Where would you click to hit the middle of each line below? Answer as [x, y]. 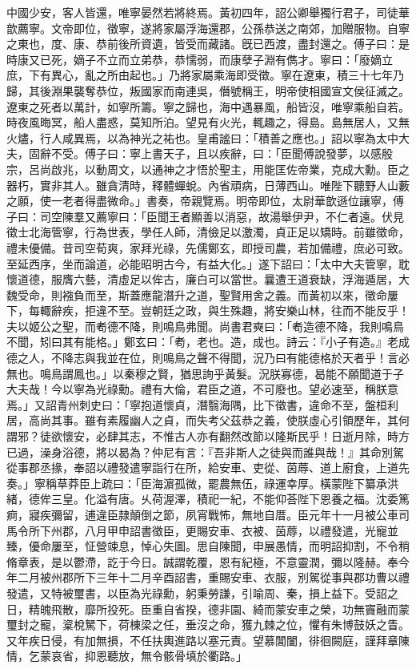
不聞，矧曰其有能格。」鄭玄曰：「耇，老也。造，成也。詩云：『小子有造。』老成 [208, 342]
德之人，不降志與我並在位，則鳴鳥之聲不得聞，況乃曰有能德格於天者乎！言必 [208, 358]
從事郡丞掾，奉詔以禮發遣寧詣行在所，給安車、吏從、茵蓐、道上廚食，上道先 [208, 467]
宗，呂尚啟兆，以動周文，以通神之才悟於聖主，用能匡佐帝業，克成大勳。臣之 [208, 169]
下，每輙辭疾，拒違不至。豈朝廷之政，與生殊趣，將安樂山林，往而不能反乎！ [208, 310]
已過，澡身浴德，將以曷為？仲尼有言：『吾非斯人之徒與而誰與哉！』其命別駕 [205, 451]
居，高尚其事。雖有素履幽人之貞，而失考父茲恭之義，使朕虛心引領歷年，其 [202, 420]
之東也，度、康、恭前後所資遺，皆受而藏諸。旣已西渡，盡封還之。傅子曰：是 [208, 44]
